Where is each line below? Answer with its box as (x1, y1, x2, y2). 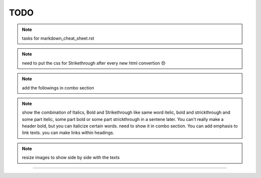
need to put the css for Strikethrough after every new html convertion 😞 (22, 60, 166, 66)
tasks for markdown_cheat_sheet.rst (22, 35, 94, 41)
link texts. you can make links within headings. (22, 130, 115, 135)
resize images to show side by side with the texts (22, 155, 120, 161)
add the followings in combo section (22, 85, 94, 90)
